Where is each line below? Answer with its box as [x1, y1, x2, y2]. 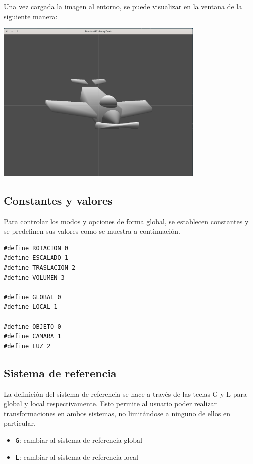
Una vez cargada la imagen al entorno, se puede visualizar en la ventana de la [4, 1, 242, 11]
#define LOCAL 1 [4, 303, 58, 311]
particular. [4, 418, 36, 428]
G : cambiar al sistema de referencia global [15, 434, 142, 445]
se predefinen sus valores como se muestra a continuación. [4, 226, 180, 236]
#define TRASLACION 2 [4, 264, 76, 271]
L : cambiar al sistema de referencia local [15, 451, 138, 462]
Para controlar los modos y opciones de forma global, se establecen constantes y [4, 216, 249, 226]
